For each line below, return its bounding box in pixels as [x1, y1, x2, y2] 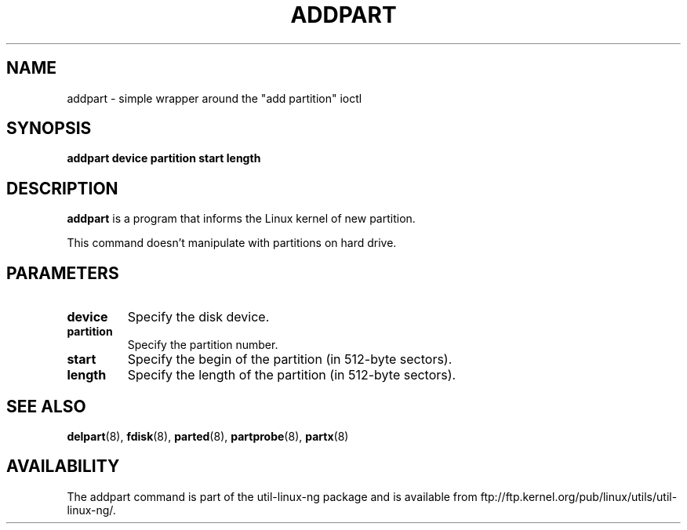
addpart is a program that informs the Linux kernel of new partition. [67, 212, 416, 226]
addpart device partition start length [67, 151, 261, 165]
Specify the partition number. [127, 338, 278, 352]
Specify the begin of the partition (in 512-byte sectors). [127, 351, 453, 368]
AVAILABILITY [6, 456, 120, 477]
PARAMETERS [6, 263, 119, 283]
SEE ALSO [6, 396, 86, 416]
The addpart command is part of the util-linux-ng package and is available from [67, 489, 478, 503]
